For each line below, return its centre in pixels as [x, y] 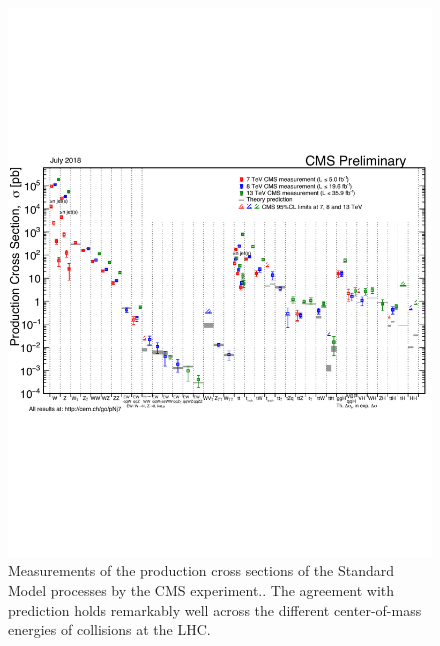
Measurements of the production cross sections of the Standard [201, 570]
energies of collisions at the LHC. [109, 629]
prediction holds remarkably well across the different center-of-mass [215, 609]
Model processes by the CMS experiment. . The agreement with [201, 590]
